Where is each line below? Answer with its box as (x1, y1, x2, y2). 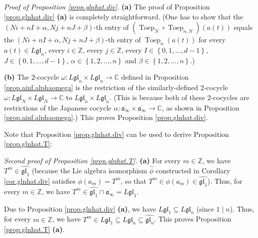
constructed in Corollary (155, 165, 230, 175)
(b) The (4, 72, 29, 82)
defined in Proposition (121, 72, 189, 82)
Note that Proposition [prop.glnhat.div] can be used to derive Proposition (4, 128, 229, 139)
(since (196, 203, 214, 214)
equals (234, 22, 253, 32)
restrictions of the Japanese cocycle (4, 102, 112, 113)
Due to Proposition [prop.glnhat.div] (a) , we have (4, 203, 156, 214)
